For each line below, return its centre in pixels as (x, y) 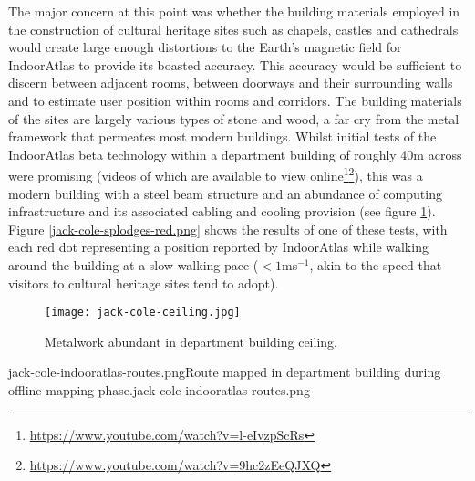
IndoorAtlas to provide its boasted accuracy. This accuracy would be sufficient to (235, 64)
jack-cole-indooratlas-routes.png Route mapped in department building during (225, 372)
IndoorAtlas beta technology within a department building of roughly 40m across (235, 154)
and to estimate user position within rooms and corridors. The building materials (235, 100)
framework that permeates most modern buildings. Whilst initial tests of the (222, 136)
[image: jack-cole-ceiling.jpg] (143, 313)
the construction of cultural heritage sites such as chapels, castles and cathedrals (233, 29)
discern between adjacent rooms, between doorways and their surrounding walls (231, 83)
